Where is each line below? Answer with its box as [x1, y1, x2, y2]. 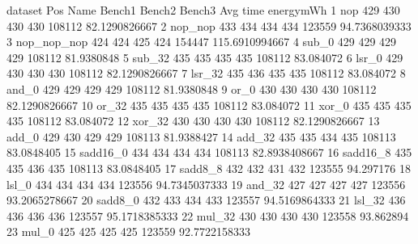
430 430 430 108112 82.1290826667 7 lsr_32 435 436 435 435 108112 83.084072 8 [6, 65, 406, 82]
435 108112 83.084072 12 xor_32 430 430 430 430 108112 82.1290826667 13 [6, 112, 380, 129]
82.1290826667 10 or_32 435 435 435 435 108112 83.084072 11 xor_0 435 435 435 [6, 96, 412, 113]
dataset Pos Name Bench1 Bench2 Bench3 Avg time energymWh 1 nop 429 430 [6, 2, 400, 18]
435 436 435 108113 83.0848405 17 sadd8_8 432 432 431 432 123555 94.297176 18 [6, 159, 411, 176]
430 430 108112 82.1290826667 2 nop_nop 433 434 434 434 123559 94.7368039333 [6, 17, 412, 34]
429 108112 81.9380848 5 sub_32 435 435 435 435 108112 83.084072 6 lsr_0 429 [6, 48, 403, 65]
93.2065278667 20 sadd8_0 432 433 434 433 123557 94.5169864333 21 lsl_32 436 [6, 191, 406, 208]
